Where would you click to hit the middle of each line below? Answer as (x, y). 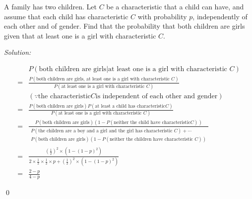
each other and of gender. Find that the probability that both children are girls (125, 26)
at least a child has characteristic (130, 106)
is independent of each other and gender (157, 96)
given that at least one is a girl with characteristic (80, 35)
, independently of (220, 16)
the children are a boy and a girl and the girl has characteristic (105, 131)
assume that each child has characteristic (66, 16)
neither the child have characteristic (152, 123)
